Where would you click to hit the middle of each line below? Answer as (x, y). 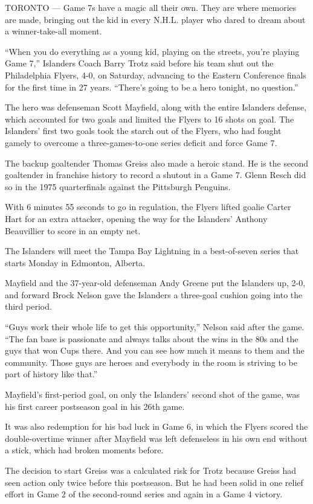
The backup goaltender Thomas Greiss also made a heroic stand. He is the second (156, 163)
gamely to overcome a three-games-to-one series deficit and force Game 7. (141, 142)
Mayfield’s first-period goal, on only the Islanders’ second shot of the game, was (152, 394)
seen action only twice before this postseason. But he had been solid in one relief (154, 482)
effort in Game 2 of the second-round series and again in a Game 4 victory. (144, 494)
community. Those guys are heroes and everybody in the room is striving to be (151, 362)
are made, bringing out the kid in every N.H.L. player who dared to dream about (155, 19)
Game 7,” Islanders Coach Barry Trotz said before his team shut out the (139, 63)
